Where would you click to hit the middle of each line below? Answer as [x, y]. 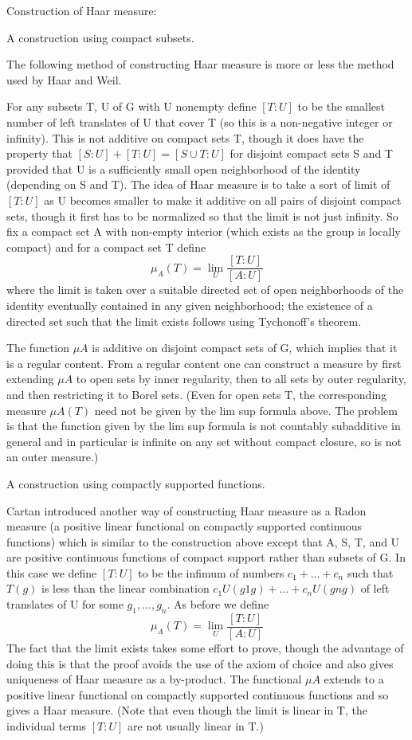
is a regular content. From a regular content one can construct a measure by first [204, 363]
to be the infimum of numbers [211, 572]
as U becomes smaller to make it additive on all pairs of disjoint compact [223, 200]
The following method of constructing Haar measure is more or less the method [200, 64]
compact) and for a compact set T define [106, 247]
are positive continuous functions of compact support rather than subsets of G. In [206, 557]
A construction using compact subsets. [100, 37]
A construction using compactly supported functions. [136, 483]
